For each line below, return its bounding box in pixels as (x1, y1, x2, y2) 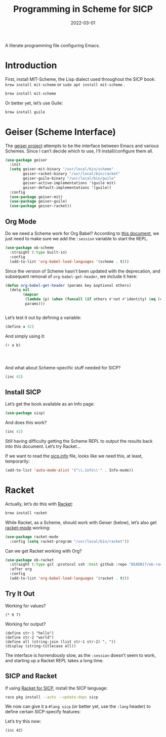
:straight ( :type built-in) (9, 250, 68, 255)
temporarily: (5, 458, 30, 464)
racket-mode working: (5, 525, 50, 530)
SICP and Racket (5, 672, 57, 681)
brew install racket (5, 510, 48, 516)
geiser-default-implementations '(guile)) (23, 185, 112, 190)
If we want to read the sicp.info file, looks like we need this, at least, (5, 453, 143, 459)
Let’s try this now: (5, 718, 41, 724)
